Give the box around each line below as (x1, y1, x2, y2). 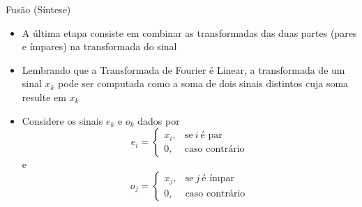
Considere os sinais (22, 113, 103, 128)
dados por (137, 113, 180, 128)
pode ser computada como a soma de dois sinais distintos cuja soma (58, 76, 349, 91)
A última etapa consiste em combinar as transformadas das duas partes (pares (22, 25, 357, 40)
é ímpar (202, 174, 235, 184)
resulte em (22, 89, 66, 104)
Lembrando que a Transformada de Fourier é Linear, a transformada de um (22, 62, 345, 77)
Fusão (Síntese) (6, 2, 71, 16)
